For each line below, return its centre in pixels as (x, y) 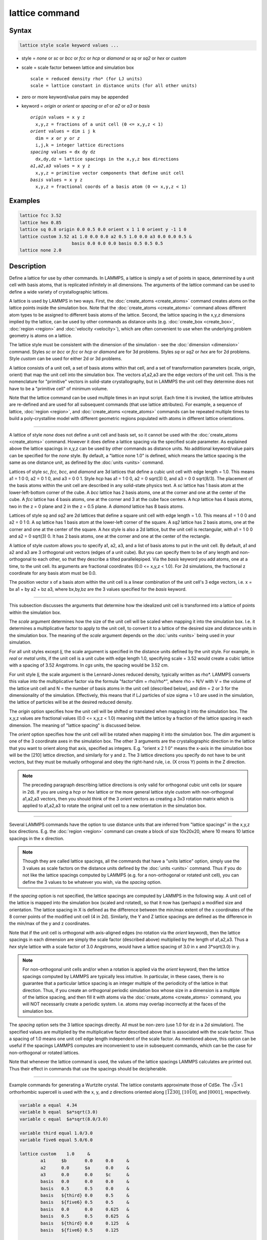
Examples (25, 201)
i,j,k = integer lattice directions (80, 145)
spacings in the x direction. (37, 838)
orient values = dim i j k (63, 131)
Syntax (20, 31)
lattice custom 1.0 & (55, 1154)
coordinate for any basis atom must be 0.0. (53, 573)
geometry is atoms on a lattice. (41, 335)
